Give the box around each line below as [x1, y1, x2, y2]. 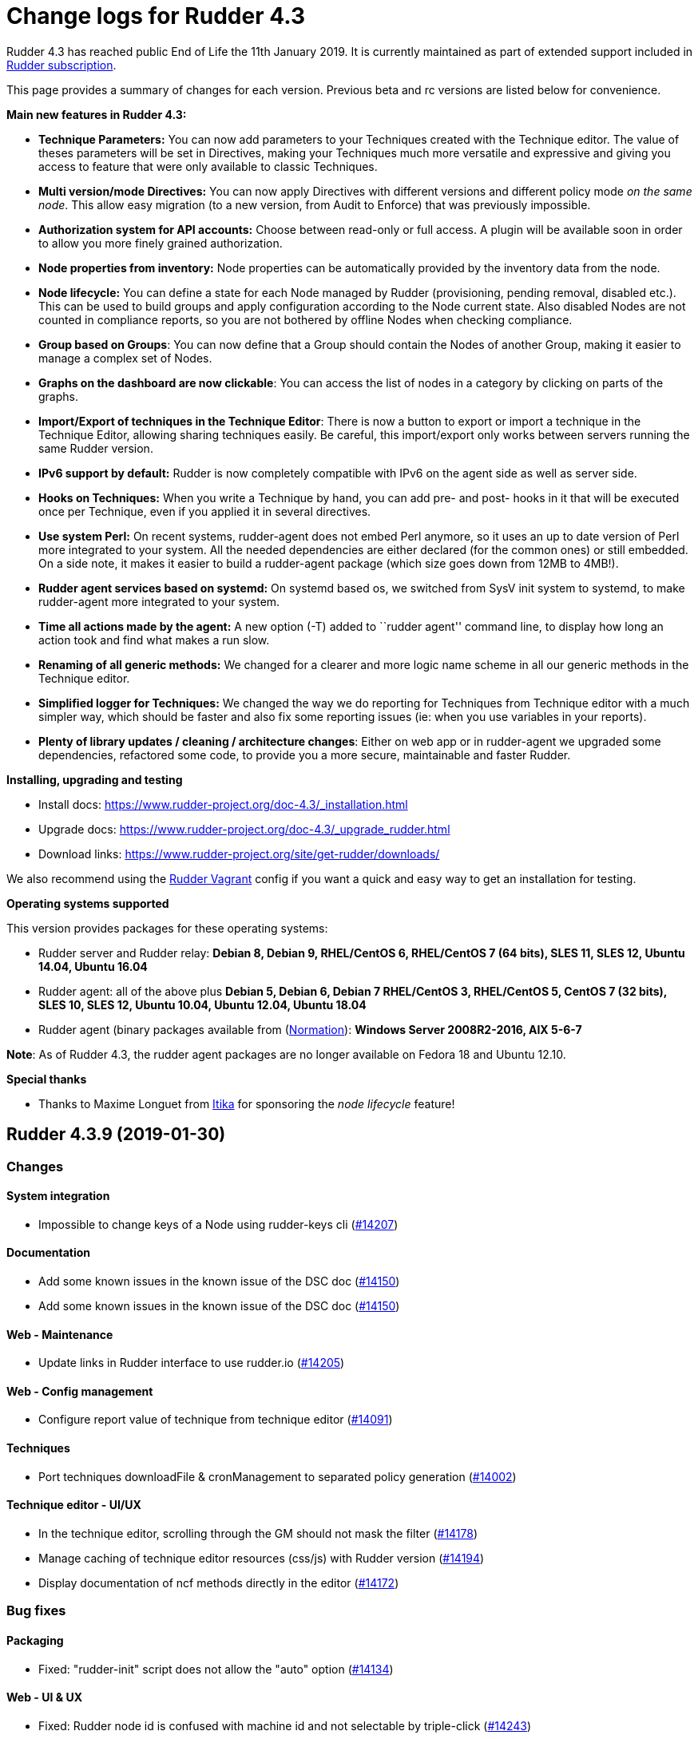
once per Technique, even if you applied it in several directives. [38, 504, 371, 518]
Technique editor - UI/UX [6, 1498, 141, 1512]
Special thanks [6, 1072, 87, 1086]
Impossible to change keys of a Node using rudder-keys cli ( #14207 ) [38, 1217, 399, 1231]
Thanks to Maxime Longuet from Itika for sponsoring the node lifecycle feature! [38, 1096, 455, 1111]
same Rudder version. [38, 441, 153, 455]
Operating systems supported [6, 896, 169, 910]
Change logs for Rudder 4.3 [6, 2, 305, 30]
